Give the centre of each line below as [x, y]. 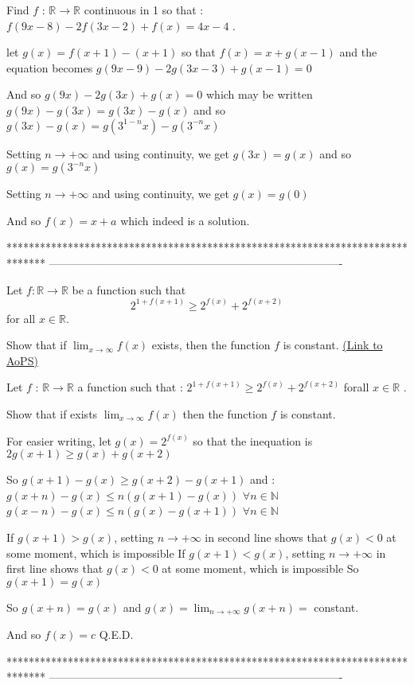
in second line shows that [266, 537]
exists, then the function [211, 345]
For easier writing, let [59, 440]
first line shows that [55, 568]
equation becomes [50, 67]
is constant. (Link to [333, 345]
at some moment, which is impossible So [260, 568]
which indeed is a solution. [185, 220]
